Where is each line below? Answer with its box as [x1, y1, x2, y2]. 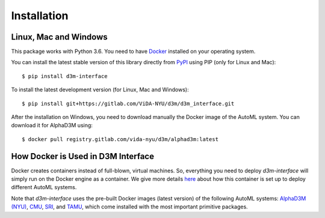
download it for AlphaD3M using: [11, 122, 93, 129]
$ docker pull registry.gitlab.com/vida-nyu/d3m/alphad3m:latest [22, 136, 219, 142]
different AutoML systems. [11, 184, 77, 191]
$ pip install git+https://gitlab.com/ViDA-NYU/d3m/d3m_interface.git [22, 100, 235, 107]
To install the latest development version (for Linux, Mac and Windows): [11, 86, 189, 93]
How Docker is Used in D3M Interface [11, 151, 155, 162]
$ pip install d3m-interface [22, 73, 108, 79]
